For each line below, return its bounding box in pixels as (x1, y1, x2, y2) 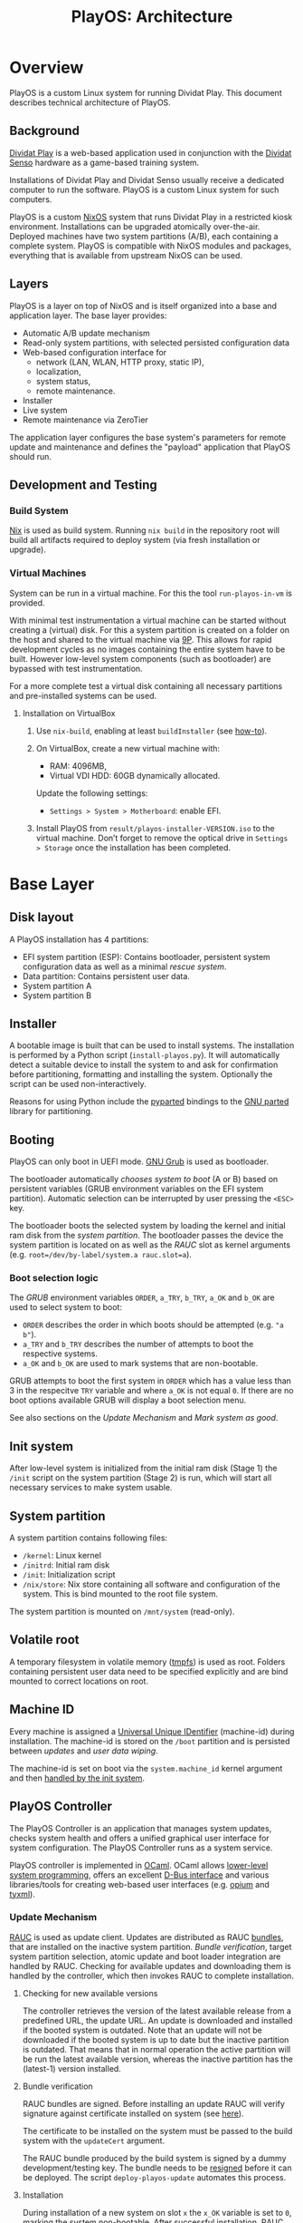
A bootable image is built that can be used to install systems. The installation (9, 1040, 295, 1051)
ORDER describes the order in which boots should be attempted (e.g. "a (22, 1319, 284, 1330)
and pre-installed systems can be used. (9, 690, 157, 701)
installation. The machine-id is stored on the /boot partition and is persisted (9, 1735, 291, 1746)
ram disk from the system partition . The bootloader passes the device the (9, 1230, 284, 1241)
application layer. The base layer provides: (9, 310, 167, 321)
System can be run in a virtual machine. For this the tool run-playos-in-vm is (9, 587, 292, 598)
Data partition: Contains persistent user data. (22, 970, 190, 981)
